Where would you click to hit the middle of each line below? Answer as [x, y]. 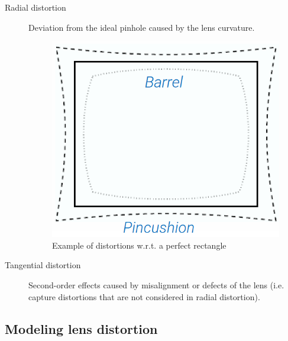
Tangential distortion [43, 265]
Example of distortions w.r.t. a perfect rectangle [139, 245]
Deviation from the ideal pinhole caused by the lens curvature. [142, 27]
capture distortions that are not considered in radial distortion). [144, 296]
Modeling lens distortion [81, 328]
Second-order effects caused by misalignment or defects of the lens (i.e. [156, 284]
